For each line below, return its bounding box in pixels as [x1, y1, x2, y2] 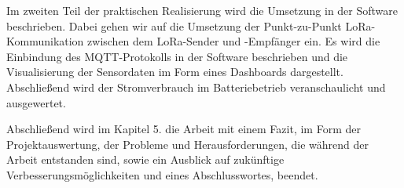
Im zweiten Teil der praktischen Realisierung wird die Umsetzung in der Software [6, 2, 398, 18]
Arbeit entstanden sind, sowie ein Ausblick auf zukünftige [6, 151, 285, 168]
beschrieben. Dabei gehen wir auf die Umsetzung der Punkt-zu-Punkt [6, 17, 342, 34]
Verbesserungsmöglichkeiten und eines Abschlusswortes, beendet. [6, 166, 318, 183]
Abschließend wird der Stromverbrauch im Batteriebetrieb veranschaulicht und [6, 78, 386, 95]
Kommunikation [6, 33, 84, 49]
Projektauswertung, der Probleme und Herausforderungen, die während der [6, 136, 369, 152]
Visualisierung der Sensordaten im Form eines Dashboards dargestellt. [6, 63, 343, 80]
